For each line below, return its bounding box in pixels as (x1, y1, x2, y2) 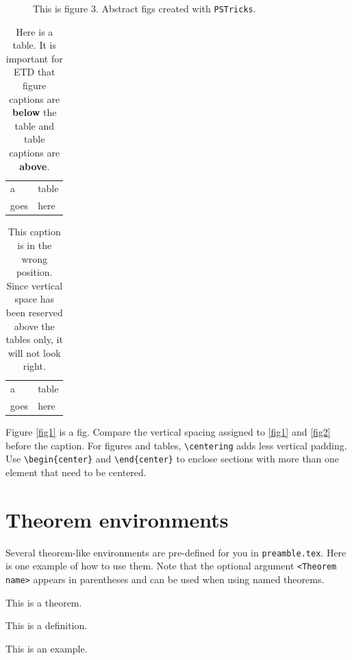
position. (16, 265, 53, 279)
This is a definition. (5, 618, 88, 633)
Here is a (16, 24, 53, 38)
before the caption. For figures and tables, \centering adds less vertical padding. (5, 438, 347, 452)
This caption (8, 224, 61, 239)
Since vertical (6, 278, 63, 292)
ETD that (13, 64, 55, 79)
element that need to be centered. (5, 465, 147, 479)
